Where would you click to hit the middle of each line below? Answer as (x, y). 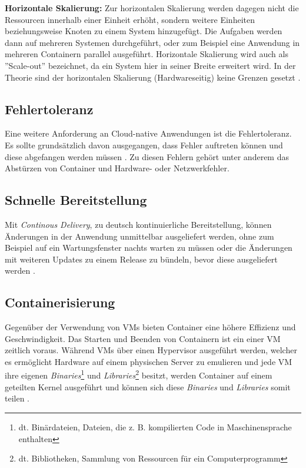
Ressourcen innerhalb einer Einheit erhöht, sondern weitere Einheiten (130, 19)
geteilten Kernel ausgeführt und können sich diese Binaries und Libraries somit (148, 386)
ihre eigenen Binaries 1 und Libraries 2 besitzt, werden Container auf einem (139, 374)
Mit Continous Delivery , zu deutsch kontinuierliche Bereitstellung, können (138, 224)
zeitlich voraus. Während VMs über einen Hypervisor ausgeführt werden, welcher (151, 350)
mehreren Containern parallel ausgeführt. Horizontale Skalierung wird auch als (147, 54)
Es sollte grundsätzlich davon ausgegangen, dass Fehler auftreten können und (144, 145)
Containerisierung (60, 302)
